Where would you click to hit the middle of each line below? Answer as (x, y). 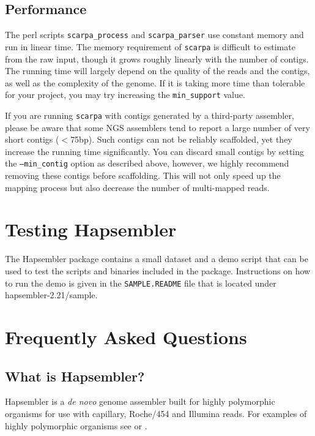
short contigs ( (32, 139)
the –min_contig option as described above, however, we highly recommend (147, 163)
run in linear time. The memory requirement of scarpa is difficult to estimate (150, 46)
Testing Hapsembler (91, 229)
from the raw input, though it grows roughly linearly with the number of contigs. (157, 58)
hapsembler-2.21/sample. (51, 295)
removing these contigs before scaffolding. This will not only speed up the (143, 175)
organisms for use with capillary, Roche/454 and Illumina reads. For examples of (156, 413)
